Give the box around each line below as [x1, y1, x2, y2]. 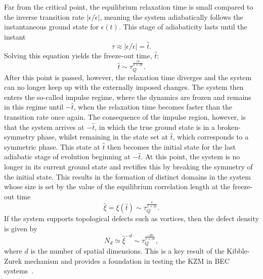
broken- [217, 121, 241, 132]
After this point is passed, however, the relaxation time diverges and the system [4, 72, 252, 82]
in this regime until [4, 101, 64, 112]
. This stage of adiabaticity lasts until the [118, 21, 247, 32]
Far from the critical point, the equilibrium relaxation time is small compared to [4, 2, 253, 12]
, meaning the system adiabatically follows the [100, 11, 243, 22]
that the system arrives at [4, 121, 84, 132]
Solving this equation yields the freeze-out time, [4, 50, 152, 60]
